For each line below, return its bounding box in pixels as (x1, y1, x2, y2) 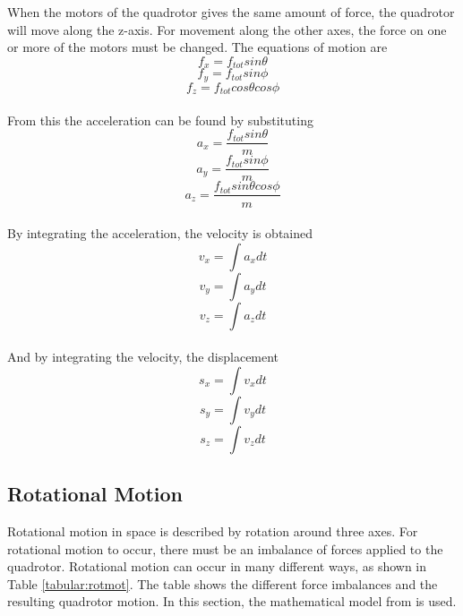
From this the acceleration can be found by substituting (7, 110, 313, 129)
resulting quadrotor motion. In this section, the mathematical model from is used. (7, 592, 457, 611)
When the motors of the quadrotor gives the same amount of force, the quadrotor (7, 3, 455, 21)
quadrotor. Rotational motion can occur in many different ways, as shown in (7, 557, 427, 576)
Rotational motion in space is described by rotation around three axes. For (7, 522, 418, 541)
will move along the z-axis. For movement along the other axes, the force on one (7, 20, 447, 38)
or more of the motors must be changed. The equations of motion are (7, 38, 388, 56)
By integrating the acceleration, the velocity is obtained (7, 224, 313, 243)
